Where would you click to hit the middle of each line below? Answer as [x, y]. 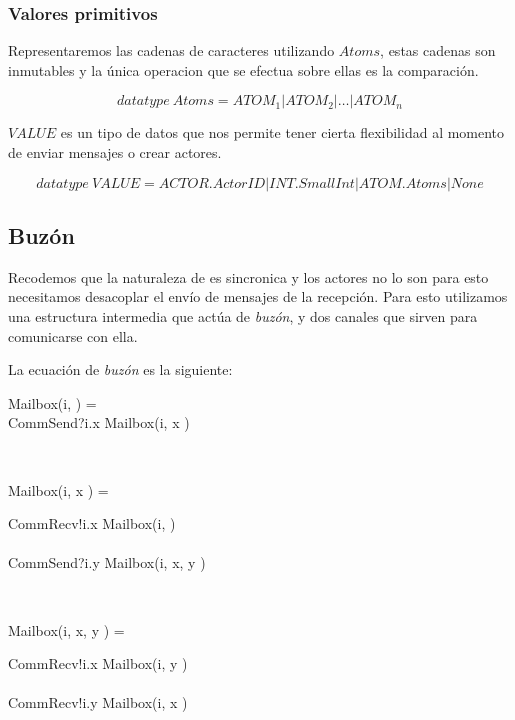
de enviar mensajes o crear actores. [115, 152]
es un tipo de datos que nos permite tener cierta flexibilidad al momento [282, 132]
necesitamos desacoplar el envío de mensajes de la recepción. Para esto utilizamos [258, 296]
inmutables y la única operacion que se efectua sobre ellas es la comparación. [243, 69]
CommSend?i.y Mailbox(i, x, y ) [107, 562]
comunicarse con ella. [73, 335]
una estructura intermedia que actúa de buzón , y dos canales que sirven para [243, 315]
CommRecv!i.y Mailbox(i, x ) [98, 702]
